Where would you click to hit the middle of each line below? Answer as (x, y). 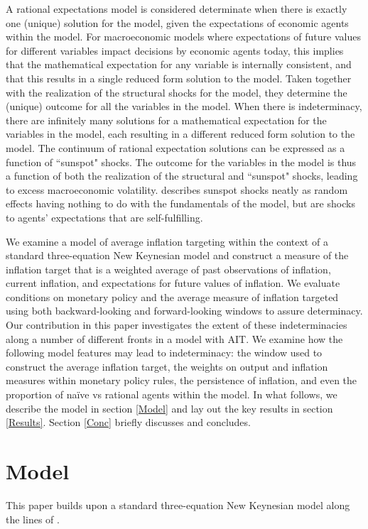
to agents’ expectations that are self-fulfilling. (104, 217)
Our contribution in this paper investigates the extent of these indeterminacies (177, 325)
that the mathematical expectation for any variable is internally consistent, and (179, 64)
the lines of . (33, 519)
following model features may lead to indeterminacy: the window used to (164, 353)
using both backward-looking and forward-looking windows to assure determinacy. (184, 311)
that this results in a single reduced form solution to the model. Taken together (179, 78)
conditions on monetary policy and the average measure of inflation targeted (172, 296)
